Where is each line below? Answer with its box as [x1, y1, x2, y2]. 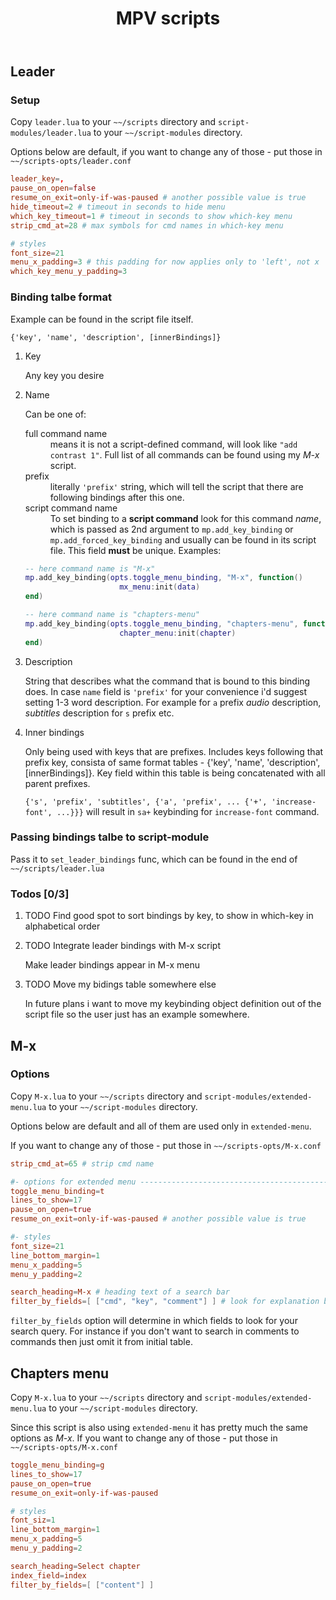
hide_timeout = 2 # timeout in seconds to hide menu [10, 202, 226, 212]
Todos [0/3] [10, 887, 70, 901]
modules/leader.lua [10, 128, 92, 139]
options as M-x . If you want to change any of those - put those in [10, 1432, 278, 1444]
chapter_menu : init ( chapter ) [119, 628, 237, 638]
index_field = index [10, 1570, 87, 1581]
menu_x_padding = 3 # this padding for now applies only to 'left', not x [10, 257, 320, 267]
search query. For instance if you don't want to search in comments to [10, 1325, 300, 1337]
